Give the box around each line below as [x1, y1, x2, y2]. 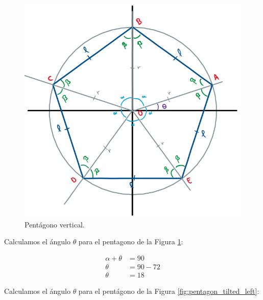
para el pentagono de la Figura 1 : [78, 236, 183, 247]
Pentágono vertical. [25, 219, 85, 229]
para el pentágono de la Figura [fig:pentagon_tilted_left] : [78, 285, 259, 296]
